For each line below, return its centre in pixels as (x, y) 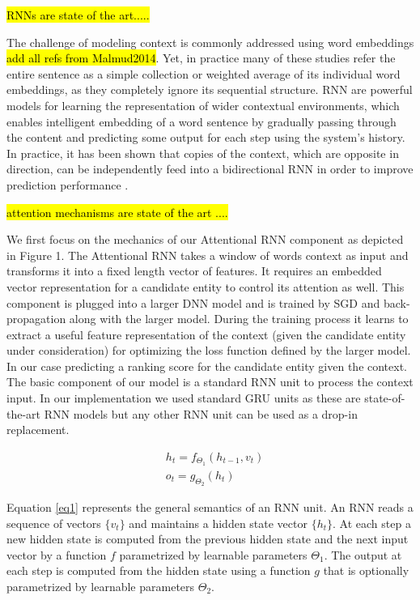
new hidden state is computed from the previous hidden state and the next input (208, 539)
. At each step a (372, 523)
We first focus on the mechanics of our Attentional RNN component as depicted (205, 239)
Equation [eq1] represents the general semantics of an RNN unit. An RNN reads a (210, 506)
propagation (36, 319)
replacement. (38, 430)
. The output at (363, 554)
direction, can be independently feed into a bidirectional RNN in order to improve (210, 169)
